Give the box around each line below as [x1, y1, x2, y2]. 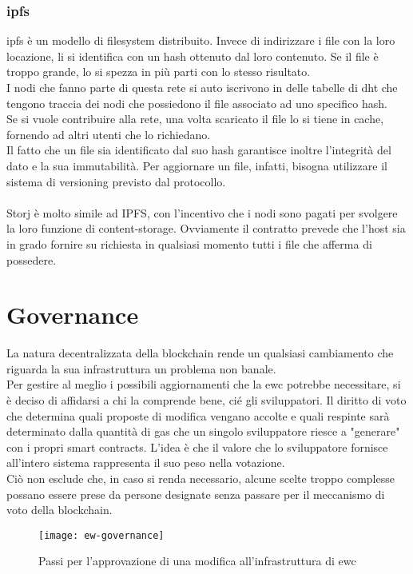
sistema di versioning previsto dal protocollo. [6, 173, 226, 189]
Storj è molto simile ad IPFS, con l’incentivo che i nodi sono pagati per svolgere [6, 204, 398, 221]
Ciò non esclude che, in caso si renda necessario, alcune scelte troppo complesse [6, 470, 395, 486]
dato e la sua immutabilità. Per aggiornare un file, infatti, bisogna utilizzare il [6, 157, 387, 173]
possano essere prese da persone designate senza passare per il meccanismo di [6, 485, 385, 502]
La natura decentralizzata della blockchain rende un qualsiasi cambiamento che [6, 345, 394, 361]
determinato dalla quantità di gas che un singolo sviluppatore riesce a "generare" [6, 423, 400, 440]
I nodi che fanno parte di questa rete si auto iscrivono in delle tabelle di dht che [6, 79, 398, 95]
